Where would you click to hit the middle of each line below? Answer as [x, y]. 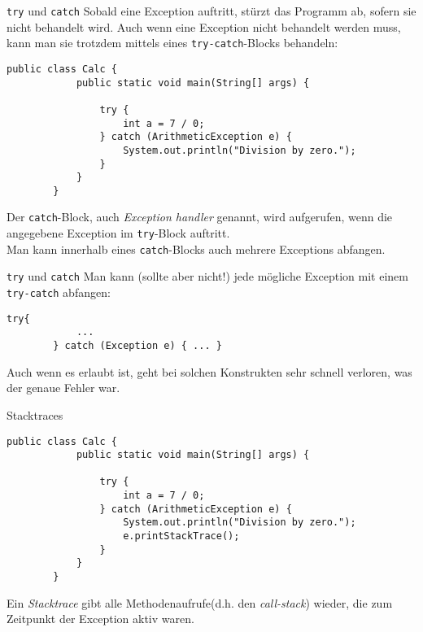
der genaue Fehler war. [63, 388]
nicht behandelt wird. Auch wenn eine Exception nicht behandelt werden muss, [204, 26]
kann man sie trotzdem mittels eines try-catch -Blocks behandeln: [172, 43]
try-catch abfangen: [59, 292]
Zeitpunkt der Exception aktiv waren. [100, 619]
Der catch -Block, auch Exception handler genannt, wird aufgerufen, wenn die [200, 217]
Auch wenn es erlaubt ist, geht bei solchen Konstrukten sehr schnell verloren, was [209, 371]
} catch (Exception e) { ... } [137, 346]
